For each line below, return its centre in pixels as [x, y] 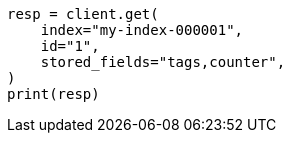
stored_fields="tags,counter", [163, 62]
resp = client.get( [83, 14]
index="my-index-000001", [142, 30]
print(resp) [53, 94]
